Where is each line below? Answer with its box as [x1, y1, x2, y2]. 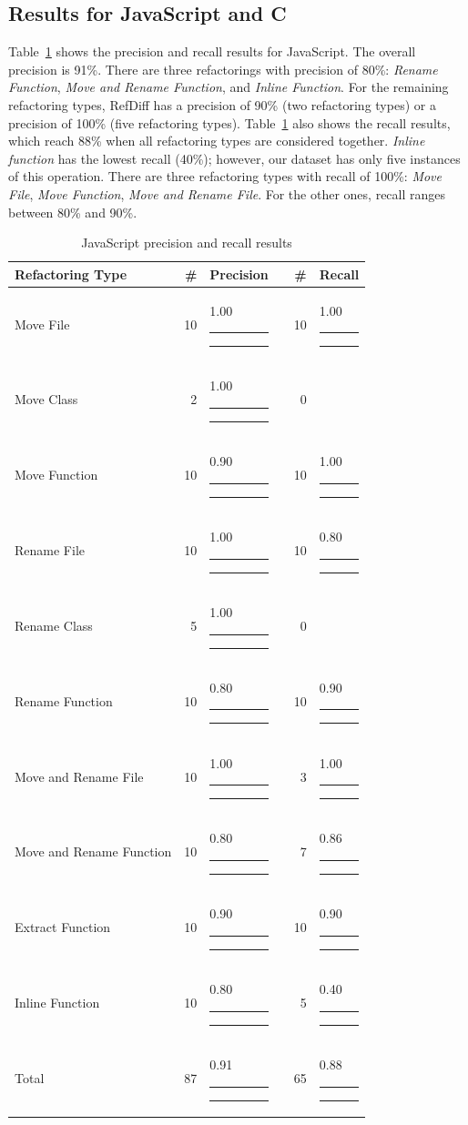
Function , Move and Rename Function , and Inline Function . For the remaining [8, 77, 449, 96]
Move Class [15, 390, 78, 409]
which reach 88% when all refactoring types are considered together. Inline [8, 131, 425, 150]
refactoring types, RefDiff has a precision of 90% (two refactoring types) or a [8, 95, 436, 114]
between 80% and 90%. [8, 202, 137, 221]
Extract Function [15, 917, 111, 937]
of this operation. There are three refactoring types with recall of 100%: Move [8, 167, 442, 186]
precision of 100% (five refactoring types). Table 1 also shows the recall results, [8, 113, 451, 132]
